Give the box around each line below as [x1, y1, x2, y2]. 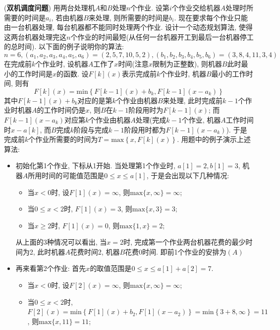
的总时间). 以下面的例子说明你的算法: [4, 41, 124, 52]
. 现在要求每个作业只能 [174, 12, 248, 22]
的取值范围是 [90, 263, 132, 273]
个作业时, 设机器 [35, 58, 88, 68]
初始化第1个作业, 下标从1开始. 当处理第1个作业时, [15, 160, 175, 171]
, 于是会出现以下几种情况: [146, 170, 229, 180]
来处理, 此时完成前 [163, 95, 223, 105]
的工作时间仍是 [37, 105, 86, 115]
